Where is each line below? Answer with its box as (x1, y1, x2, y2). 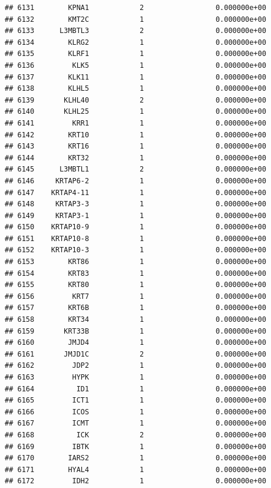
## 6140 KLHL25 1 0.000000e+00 (5, 107, 266, 116)
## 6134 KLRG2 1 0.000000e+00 (5, 38, 266, 47)
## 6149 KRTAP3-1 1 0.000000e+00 (5, 211, 266, 220)
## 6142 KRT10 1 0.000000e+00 (5, 130, 266, 139)
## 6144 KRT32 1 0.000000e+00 (5, 153, 266, 162)
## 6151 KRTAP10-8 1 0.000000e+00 (5, 234, 266, 243)
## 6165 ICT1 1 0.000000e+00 (5, 396, 266, 405)
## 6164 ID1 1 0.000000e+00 (5, 384, 266, 393)
